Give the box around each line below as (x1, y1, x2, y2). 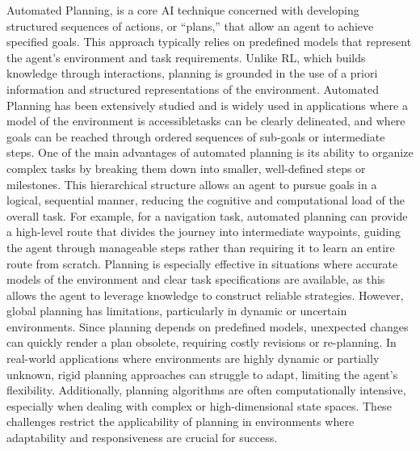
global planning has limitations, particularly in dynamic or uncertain (6, 302, 347, 319)
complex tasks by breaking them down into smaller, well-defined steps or (6, 159, 366, 176)
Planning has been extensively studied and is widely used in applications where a (6, 96, 408, 113)
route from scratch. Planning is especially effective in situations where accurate (6, 255, 398, 272)
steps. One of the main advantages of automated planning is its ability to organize (6, 144, 414, 161)
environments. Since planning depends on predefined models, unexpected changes (6, 318, 409, 335)
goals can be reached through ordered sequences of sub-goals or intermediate (6, 128, 385, 145)
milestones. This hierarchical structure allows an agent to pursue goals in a (6, 175, 377, 192)
